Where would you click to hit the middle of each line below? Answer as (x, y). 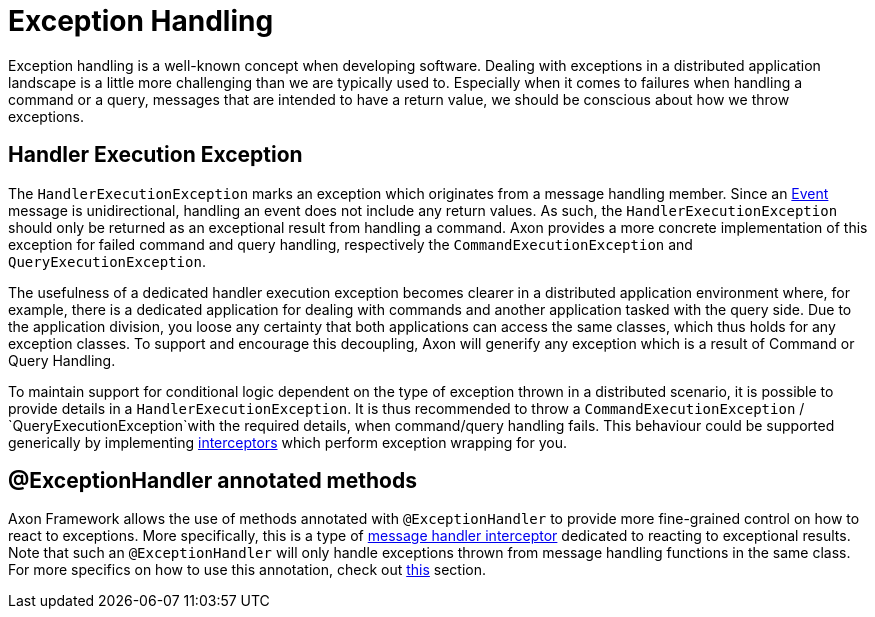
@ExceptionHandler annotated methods (212, 481)
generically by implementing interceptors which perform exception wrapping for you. (287, 442)
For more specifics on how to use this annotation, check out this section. (247, 570)
